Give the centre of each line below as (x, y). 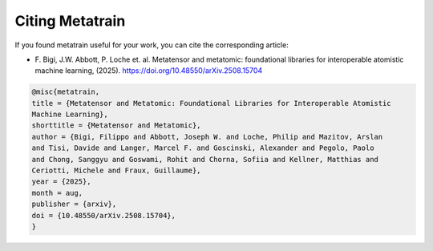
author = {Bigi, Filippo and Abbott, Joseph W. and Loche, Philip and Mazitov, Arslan (207, 137)
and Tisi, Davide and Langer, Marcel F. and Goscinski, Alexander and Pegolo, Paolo (203, 148)
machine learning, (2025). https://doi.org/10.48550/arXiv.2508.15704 (149, 71)
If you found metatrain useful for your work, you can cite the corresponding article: (152, 45)
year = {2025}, (61, 182)
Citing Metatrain (70, 21)
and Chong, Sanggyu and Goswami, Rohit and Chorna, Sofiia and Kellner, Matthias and (205, 159)
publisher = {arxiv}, (74, 204)
